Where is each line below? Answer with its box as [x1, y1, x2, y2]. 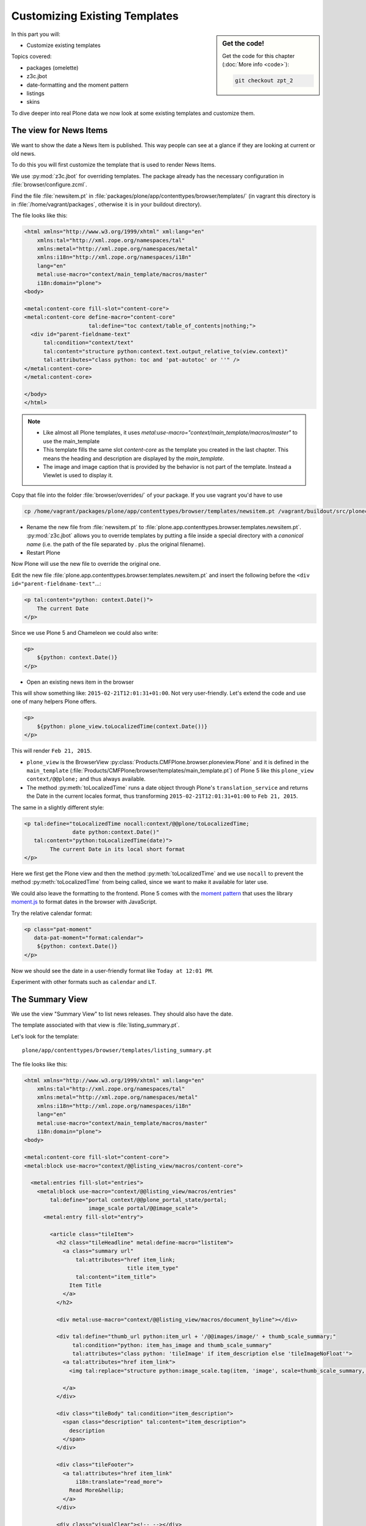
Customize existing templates [26, 42, 101, 49]
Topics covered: [11, 52, 52, 60]
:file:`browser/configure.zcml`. [11, 181, 88, 189]
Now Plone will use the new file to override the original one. [11, 560, 161, 568]
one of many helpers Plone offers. [11, 698, 97, 705]
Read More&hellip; [69, 1487, 124, 1494]
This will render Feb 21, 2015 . [11, 747, 92, 754]
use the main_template [43, 437, 100, 445]
